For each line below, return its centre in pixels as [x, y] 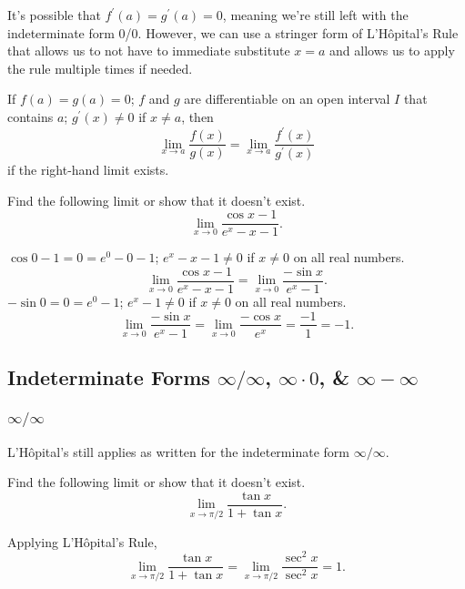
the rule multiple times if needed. [100, 68]
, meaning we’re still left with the [315, 15]
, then [197, 116]
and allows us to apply [392, 51]
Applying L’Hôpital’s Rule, [82, 541]
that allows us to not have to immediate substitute [149, 51]
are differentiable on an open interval [287, 99]
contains [30, 116]
